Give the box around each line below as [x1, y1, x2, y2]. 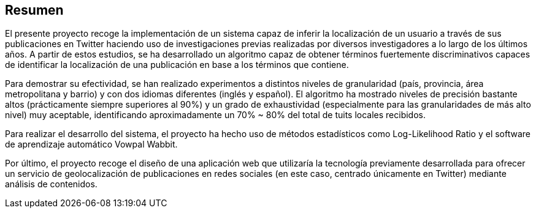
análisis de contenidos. [5, 179, 98, 190]
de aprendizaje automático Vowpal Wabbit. [5, 139, 178, 150]
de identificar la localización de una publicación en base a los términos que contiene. [5, 59, 349, 70]
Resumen [5, 2, 64, 18]
